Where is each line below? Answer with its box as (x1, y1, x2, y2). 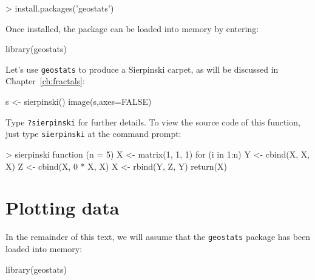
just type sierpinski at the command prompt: (5, 127, 181, 140)
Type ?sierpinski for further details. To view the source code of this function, (5, 115, 300, 128)
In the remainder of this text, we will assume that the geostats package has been (5, 230, 311, 243)
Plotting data (5, 195, 120, 220)
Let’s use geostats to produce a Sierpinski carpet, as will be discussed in (5, 62, 279, 75)
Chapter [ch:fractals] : (5, 75, 85, 87)
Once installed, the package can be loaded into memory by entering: (5, 22, 259, 35)
